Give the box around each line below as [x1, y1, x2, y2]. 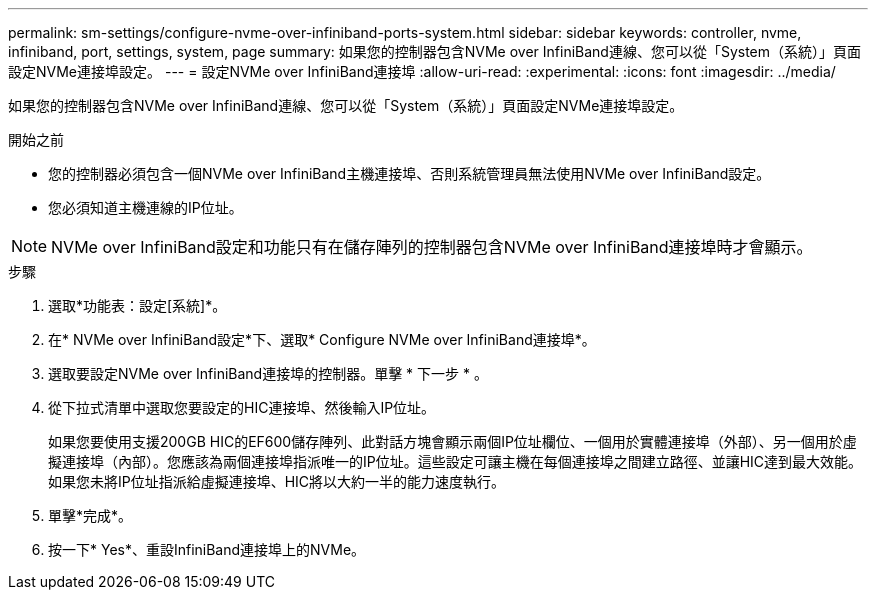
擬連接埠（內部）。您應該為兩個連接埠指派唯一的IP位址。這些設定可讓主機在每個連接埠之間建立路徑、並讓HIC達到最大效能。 [48, 453, 863, 470]
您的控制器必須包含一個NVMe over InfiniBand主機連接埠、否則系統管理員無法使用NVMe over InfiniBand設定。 [48, 165, 771, 182]
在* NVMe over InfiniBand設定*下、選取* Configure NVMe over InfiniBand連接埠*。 [48, 331, 596, 348]
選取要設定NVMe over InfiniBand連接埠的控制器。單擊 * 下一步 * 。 [48, 365, 488, 382]
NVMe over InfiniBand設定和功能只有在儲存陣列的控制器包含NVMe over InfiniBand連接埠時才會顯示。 [51, 237, 813, 257]
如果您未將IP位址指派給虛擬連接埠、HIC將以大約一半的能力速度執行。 [48, 473, 506, 490]
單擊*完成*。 [48, 507, 133, 524]
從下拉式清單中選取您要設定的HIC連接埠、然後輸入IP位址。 [48, 399, 436, 416]
